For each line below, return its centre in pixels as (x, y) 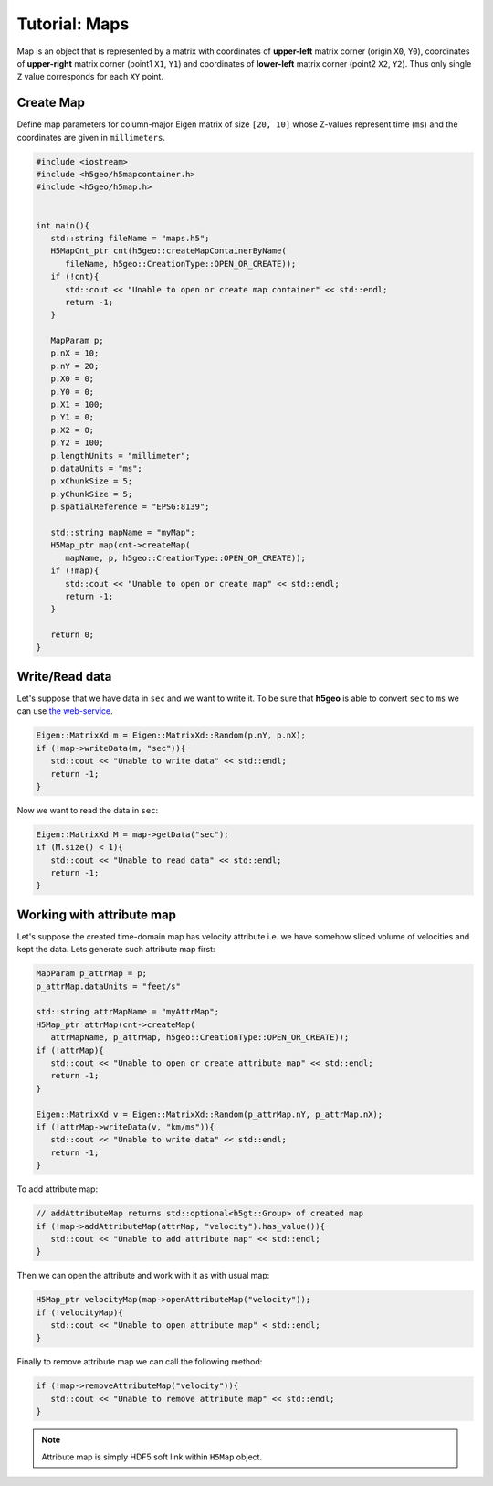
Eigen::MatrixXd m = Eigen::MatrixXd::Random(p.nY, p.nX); (171, 735)
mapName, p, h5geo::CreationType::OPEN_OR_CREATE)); (185, 558)
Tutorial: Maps (73, 24)
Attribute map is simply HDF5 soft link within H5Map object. (152, 1457)
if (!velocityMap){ (79, 1312)
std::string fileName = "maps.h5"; (130, 238)
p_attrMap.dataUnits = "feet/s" (109, 986)
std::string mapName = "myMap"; (123, 532)
